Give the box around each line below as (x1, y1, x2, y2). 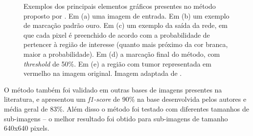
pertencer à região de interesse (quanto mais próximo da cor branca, (23, 39, 228, 49)
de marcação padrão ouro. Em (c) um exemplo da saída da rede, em (23, 20, 228, 30)
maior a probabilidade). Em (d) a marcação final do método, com (23, 48, 220, 59)
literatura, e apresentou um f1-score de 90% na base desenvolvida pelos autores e (4, 94, 247, 104)
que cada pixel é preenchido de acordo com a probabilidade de (23, 29, 210, 40)
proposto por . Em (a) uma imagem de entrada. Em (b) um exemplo (23, 10, 230, 21)
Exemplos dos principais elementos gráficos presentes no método (23, 1, 216, 11)
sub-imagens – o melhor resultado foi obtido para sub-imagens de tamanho (4, 113, 228, 123)
